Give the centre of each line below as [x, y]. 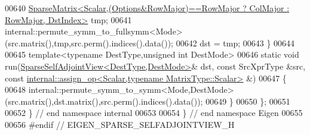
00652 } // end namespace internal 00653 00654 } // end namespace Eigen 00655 [154, 113]
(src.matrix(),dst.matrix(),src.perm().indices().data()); [104, 101]
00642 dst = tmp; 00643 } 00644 [235, 43]
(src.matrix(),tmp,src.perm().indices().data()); [89, 43]
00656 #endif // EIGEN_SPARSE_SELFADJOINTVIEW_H [120, 124]
